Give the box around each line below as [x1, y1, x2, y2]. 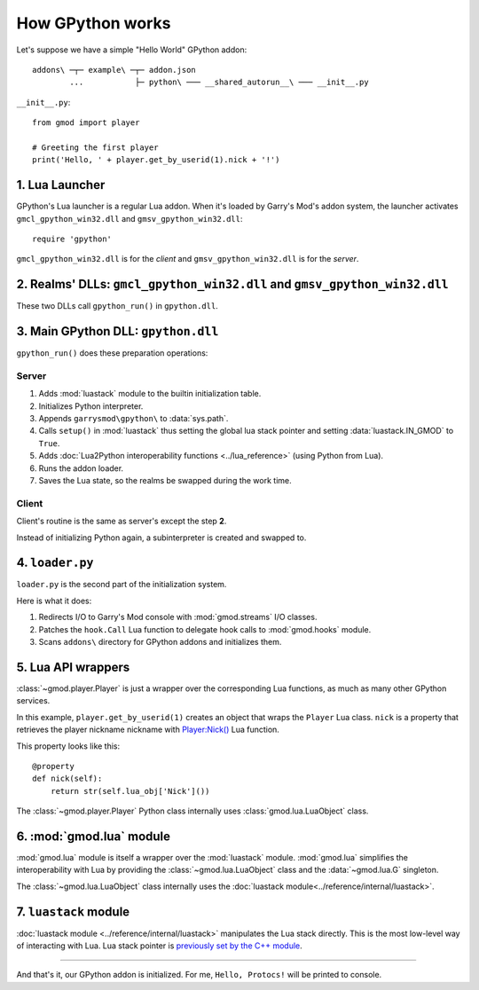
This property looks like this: [16, 741, 121, 751]
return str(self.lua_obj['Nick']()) [50, 786, 210, 796]
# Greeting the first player [32, 142, 159, 153]
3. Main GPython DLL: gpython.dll [16, 324, 219, 339]
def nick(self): [32, 774, 103, 784]
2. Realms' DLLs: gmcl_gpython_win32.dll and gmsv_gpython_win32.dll [16, 277, 449, 292]
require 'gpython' [32, 233, 113, 244]
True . [38, 437, 60, 448]
